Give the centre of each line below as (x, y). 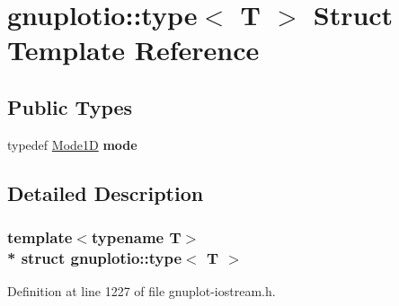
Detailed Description (106, 192)
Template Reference (133, 50)
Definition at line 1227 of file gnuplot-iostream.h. (142, 291)
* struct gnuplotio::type (95, 257)
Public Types (70, 106)
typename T (136, 237)
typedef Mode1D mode (72, 144)
